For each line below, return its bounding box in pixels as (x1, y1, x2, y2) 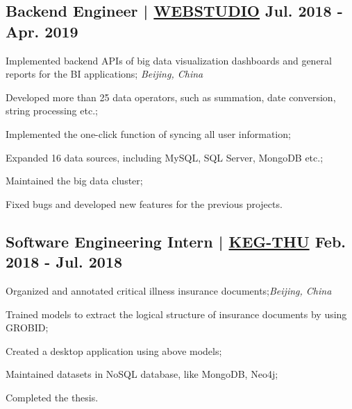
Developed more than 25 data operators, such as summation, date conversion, (6, 89, 336, 104)
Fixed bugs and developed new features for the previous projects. (6, 196, 283, 211)
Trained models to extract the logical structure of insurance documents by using (6, 306, 347, 321)
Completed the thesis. (6, 390, 99, 404)
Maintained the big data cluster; (6, 173, 143, 188)
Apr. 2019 (6, 20, 78, 42)
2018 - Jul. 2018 (6, 251, 123, 272)
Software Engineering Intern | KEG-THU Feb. (6, 230, 346, 252)
